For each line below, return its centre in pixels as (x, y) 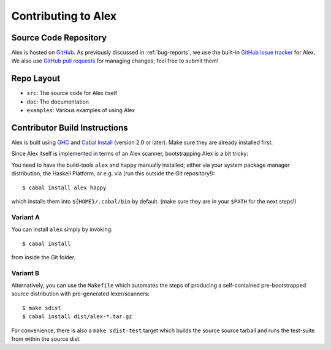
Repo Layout (36, 79)
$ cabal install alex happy (64, 188)
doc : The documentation (58, 102)
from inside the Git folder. (44, 257)
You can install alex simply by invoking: (62, 229)
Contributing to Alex (64, 16)
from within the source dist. (46, 339)
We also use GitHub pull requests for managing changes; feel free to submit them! (115, 61)
